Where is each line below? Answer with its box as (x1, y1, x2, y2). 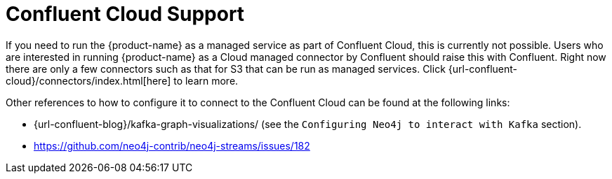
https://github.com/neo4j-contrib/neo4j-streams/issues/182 (34, 139, 310, 152)
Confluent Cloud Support (6, 2, 245, 26)
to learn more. (173, 74, 239, 87)
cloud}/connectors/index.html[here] (6, 74, 171, 87)
